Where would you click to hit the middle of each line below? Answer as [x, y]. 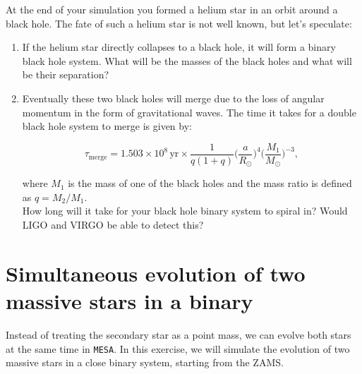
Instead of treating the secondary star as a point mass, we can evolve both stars [179, 334]
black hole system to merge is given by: [107, 126]
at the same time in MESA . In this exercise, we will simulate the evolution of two [178, 348]
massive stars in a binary [129, 301]
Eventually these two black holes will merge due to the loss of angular [173, 98]
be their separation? [66, 74]
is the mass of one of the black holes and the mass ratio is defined [210, 183]
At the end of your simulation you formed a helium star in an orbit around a [172, 9]
